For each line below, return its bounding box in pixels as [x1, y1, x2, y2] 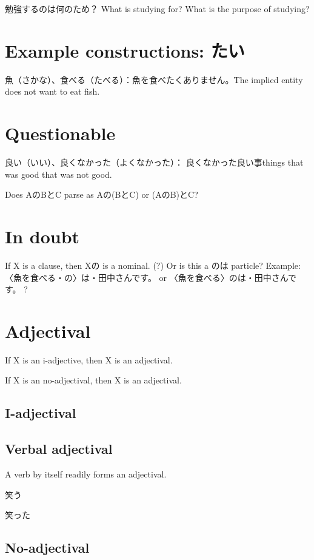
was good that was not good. [5, 167, 112, 180]
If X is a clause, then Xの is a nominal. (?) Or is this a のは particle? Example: [5, 258, 301, 271]
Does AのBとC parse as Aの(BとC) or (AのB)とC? [5, 188, 198, 201]
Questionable [5, 121, 116, 146]
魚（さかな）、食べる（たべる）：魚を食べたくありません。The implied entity [5, 73, 303, 86]
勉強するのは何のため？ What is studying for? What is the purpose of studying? [5, 2, 310, 15]
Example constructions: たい [5, 38, 245, 62]
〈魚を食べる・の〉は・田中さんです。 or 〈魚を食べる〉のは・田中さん [5, 271, 289, 283]
